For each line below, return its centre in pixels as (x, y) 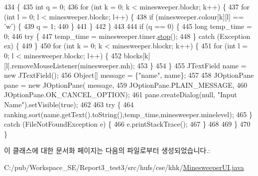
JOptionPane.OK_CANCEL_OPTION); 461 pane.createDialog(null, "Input (121, 94)
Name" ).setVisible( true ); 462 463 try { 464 (69, 104)
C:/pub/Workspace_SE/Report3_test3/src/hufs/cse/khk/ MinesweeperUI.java (124, 167)
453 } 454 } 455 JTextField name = (192, 65)
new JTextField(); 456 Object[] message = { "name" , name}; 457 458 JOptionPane (129, 75)
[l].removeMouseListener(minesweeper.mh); (69, 65)
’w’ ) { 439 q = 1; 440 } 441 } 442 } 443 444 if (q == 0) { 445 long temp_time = (128, 26)
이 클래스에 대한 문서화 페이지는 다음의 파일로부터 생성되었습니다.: (107, 150)
